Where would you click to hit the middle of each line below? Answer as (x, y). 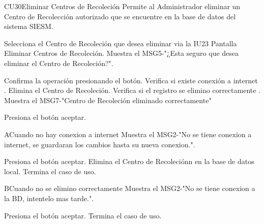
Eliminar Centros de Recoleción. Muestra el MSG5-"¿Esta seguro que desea (122, 53)
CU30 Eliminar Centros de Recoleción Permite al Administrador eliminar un (122, 6)
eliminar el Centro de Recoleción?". (59, 63)
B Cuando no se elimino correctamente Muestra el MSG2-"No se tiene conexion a (130, 188)
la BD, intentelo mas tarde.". (49, 198)
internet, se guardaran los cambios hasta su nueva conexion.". (100, 144)
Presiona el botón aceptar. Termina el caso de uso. (83, 215)
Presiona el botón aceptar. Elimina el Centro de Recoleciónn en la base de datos (129, 161)
